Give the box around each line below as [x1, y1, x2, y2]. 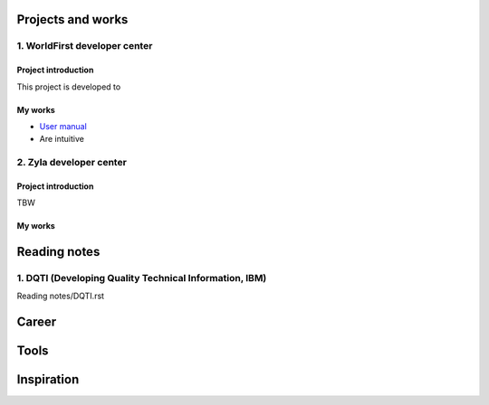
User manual [39, 120, 88, 131]
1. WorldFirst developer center [16, 40, 153, 52]
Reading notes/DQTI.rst [16, 290, 104, 302]
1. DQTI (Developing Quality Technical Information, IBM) [16, 272, 267, 285]
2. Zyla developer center [16, 156, 127, 169]
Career [16, 315, 57, 330]
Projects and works [16, 12, 129, 27]
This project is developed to [16, 81, 121, 92]
